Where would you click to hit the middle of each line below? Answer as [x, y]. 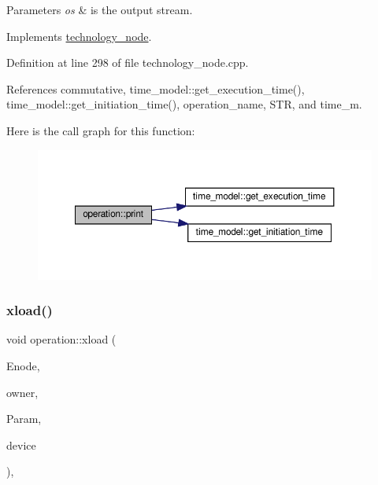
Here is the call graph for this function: [101, 130]
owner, [22, 392]
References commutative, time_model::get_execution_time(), [156, 88]
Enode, [23, 365]
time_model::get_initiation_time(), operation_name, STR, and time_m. [184, 104]
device [21, 445]
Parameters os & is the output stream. [100, 9]
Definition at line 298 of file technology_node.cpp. [128, 62]
